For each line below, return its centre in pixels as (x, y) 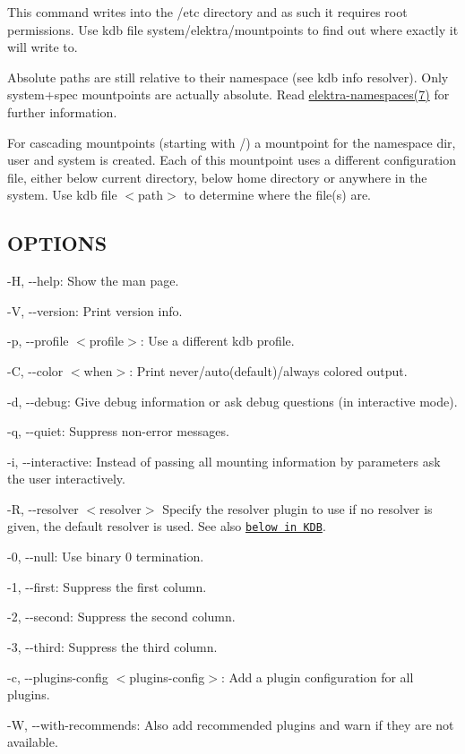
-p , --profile (38, 341)
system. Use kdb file (62, 195)
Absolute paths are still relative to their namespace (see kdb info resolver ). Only (228, 77)
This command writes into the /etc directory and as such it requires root (207, 12)
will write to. (43, 47)
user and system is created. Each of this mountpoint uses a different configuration (232, 160)
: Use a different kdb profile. (217, 341)
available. (33, 742)
